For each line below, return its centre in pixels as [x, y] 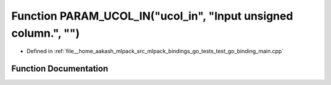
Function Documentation [60, 69]
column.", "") [45, 33]
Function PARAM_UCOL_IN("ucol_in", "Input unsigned [152, 16]
